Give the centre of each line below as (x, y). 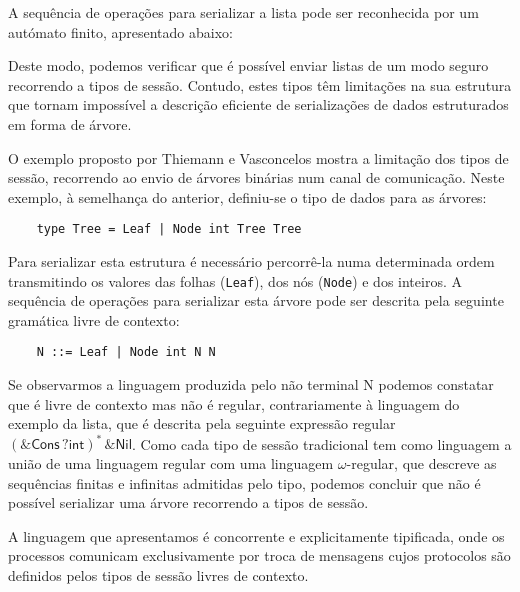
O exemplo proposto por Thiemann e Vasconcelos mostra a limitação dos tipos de (258, 157)
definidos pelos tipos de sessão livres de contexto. (158, 574)
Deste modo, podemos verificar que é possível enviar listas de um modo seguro (248, 65)
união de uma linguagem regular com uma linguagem (171, 462)
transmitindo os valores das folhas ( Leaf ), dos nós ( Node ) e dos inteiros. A (235, 280)
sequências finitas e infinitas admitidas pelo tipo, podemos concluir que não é (244, 482)
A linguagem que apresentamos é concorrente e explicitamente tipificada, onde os (256, 535)
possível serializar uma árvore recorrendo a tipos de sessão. (188, 502)
